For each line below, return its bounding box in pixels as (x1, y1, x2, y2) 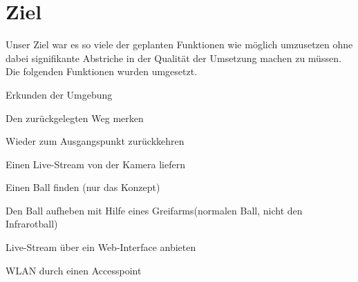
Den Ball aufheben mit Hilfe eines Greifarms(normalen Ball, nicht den (6, 203, 303, 217)
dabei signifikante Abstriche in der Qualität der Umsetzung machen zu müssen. (6, 50, 341, 65)
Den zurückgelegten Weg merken (6, 110, 144, 125)
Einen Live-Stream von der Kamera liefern (6, 157, 185, 171)
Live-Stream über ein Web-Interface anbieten (6, 240, 196, 254)
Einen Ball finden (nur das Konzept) (6, 180, 160, 194)
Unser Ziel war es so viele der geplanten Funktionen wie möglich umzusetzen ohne (6, 37, 353, 52)
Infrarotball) (6, 216, 58, 231)
